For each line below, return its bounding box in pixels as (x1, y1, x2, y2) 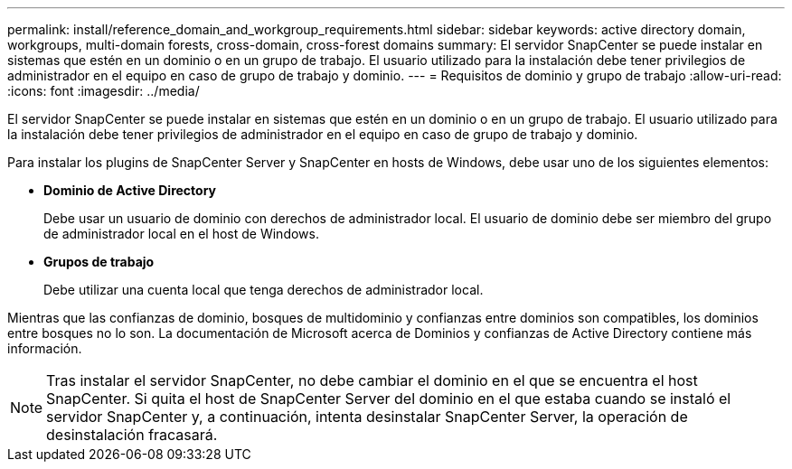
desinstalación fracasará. (46, 426, 218, 444)
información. (7, 341, 82, 356)
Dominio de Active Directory (43, 183, 217, 198)
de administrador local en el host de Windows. (43, 226, 319, 241)
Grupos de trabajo (43, 254, 155, 269)
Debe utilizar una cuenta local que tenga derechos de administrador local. (43, 282, 484, 297)
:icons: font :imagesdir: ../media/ (7, 83, 200, 98)
